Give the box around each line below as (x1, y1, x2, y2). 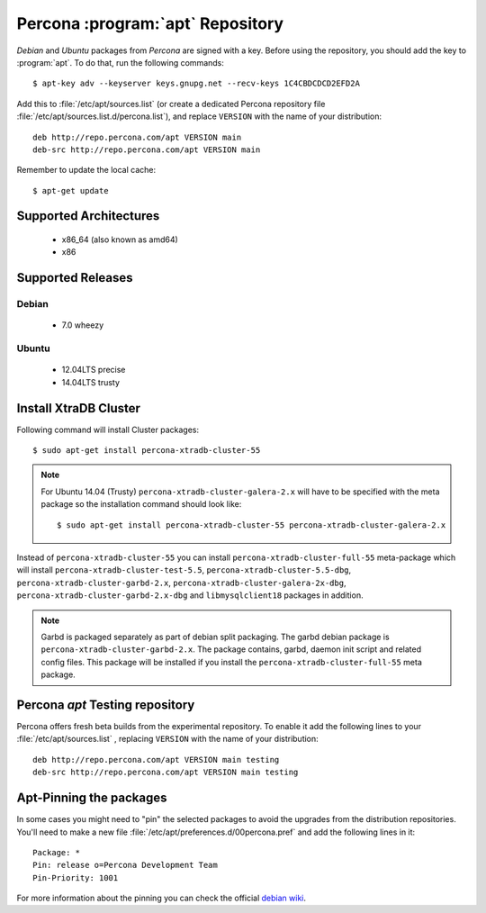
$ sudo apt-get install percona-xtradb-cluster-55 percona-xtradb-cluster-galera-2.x (57, 520, 446, 530)
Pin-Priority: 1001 (32, 872, 119, 882)
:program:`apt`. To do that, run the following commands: (16, 57, 225, 68)
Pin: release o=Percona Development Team (32, 860, 218, 871)
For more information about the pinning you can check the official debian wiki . (16, 892, 306, 904)
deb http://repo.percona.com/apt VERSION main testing (32, 755, 280, 764)
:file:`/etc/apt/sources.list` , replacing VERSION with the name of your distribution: (16, 734, 319, 745)
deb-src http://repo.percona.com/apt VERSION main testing (32, 767, 299, 778)
